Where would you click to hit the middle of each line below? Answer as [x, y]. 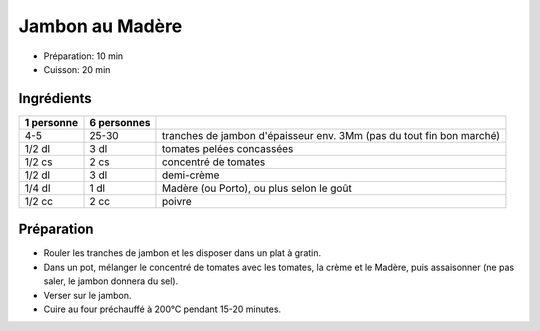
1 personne [51, 122]
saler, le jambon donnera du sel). [111, 281]
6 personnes [120, 122]
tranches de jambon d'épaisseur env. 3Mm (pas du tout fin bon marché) [330, 135]
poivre [176, 201]
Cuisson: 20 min [77, 69]
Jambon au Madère [100, 26]
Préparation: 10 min [83, 56]
